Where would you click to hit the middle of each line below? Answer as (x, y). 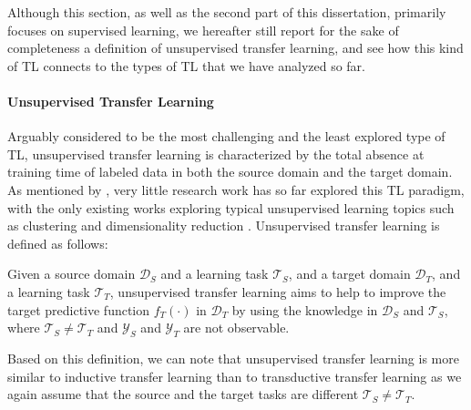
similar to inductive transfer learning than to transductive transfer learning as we (235, 376)
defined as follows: (58, 243)
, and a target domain (349, 274)
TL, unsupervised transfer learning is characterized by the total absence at (216, 154)
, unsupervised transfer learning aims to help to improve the (278, 291)
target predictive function (79, 309)
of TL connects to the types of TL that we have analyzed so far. (186, 65)
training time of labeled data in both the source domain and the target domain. (230, 172)
